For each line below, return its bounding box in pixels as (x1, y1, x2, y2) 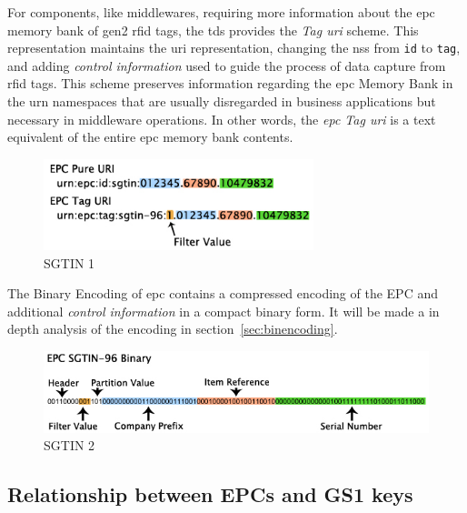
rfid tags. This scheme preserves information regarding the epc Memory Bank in (7, 74, 453, 93)
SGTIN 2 (44, 436, 95, 455)
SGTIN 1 (44, 253, 95, 272)
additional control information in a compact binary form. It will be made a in (7, 301, 440, 320)
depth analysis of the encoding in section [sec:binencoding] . (7, 319, 338, 338)
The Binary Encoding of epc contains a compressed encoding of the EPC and (7, 284, 438, 303)
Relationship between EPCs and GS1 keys (7, 480, 413, 508)
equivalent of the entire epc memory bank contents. (7, 127, 293, 146)
